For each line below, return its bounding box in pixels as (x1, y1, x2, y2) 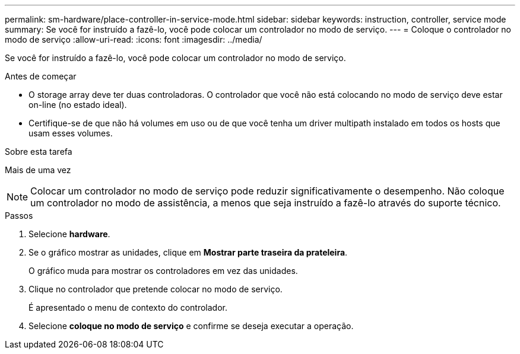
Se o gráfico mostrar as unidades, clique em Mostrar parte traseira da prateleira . (28, 247, 348, 257)
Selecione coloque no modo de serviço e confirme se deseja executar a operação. (28, 321, 354, 331)
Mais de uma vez (5, 165, 71, 175)
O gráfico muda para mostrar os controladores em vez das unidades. (28, 266, 298, 276)
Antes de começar (5, 71, 77, 81)
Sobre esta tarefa (5, 146, 72, 157)
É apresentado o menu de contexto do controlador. (28, 302, 228, 312)
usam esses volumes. (28, 128, 113, 138)
